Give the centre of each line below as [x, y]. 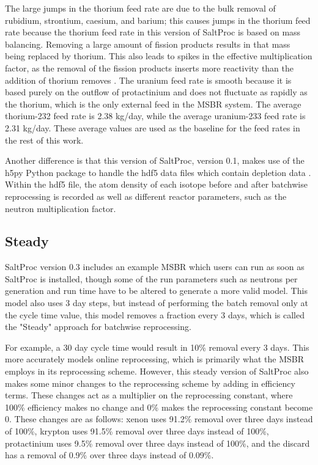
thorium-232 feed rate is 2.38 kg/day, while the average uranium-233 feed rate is [155, 116]
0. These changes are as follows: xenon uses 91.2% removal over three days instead [159, 419]
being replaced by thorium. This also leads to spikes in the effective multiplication [159, 56]
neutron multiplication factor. [61, 208]
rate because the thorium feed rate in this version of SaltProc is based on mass [153, 32]
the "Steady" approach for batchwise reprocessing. [98, 327]
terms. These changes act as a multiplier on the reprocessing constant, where [149, 395]
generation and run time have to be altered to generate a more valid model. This [156, 291]
